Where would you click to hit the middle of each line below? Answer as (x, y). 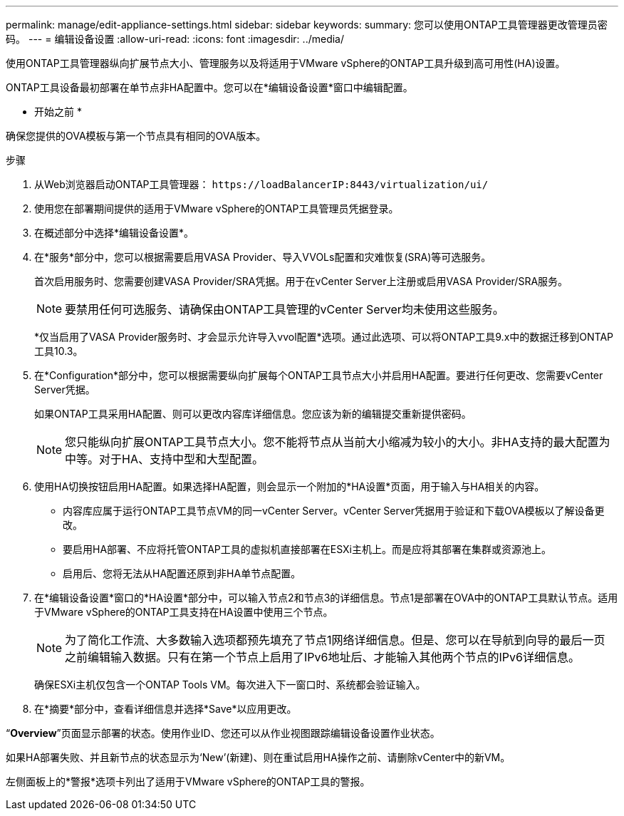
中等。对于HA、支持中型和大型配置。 (164, 459)
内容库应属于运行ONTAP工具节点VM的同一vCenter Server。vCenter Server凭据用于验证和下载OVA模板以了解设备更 (334, 511)
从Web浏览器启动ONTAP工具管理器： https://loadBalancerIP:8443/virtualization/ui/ (261, 184)
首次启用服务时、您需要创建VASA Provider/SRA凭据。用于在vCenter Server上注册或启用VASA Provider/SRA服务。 (301, 281)
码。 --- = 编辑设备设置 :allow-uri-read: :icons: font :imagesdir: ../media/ (175, 39)
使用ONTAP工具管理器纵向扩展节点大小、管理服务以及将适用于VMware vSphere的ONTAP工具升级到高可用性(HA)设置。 (286, 63)
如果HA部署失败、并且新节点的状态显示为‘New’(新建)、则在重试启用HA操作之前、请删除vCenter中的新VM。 (258, 757)
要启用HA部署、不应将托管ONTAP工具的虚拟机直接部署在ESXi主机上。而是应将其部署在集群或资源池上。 (307, 549)
